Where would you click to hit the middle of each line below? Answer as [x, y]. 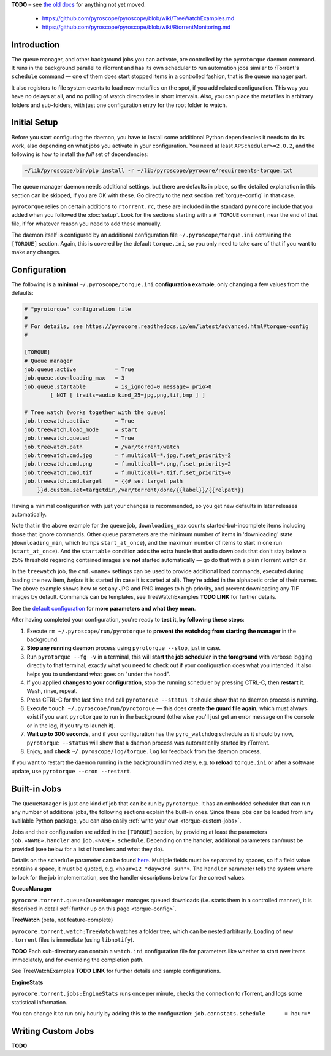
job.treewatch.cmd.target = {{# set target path [104, 481]
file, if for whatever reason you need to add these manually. [86, 224]
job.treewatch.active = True [79, 421]
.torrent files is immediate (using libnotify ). [73, 940]
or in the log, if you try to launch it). [71, 726]
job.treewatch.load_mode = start [81, 429]
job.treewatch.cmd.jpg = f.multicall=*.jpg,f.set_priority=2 [128, 455]
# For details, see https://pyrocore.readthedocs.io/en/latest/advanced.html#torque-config [166, 327]
